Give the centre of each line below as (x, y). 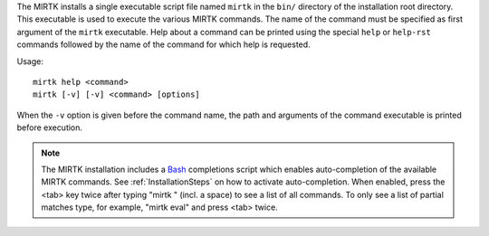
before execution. (50, 127)
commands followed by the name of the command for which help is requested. (164, 44)
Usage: (30, 61)
